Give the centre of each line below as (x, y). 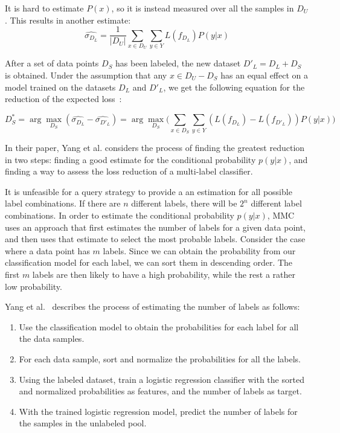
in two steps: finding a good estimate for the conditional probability (130, 159)
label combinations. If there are (63, 203)
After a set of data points (52, 63)
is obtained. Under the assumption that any (86, 75)
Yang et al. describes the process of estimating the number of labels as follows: (152, 306)
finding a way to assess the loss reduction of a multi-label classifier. (129, 171)
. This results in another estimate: (68, 20)
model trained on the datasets (60, 87)
